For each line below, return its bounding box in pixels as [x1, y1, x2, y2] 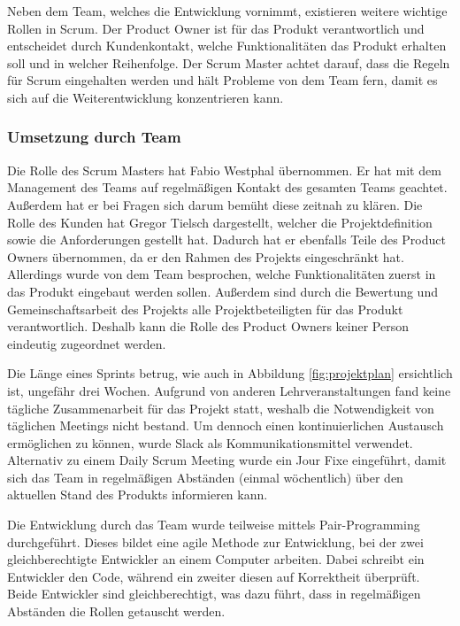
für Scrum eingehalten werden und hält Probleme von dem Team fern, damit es [7, 71, 438, 89]
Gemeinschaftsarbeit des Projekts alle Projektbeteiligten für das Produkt [7, 299, 403, 318]
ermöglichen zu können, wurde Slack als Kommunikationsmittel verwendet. [7, 433, 413, 452]
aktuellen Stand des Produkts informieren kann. [7, 485, 268, 504]
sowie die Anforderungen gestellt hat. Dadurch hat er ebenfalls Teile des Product [7, 230, 446, 249]
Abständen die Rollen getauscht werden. [7, 602, 226, 621]
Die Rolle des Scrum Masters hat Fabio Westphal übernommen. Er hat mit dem [7, 160, 441, 179]
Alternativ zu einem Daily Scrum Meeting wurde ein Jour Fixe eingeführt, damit [7, 451, 447, 469]
